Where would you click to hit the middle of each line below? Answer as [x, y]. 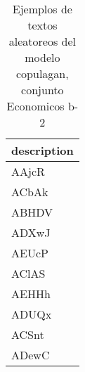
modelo [42, 57]
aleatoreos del [42, 41]
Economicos [35, 106]
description [42, 150]
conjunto [42, 90]
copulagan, [42, 73]
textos [42, 25]
